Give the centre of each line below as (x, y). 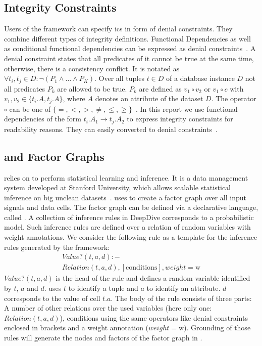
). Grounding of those (217, 328)
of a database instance (200, 78)
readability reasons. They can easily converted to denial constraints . (111, 129)
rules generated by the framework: (57, 247)
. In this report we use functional (187, 109)
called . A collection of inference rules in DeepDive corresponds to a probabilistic (129, 217)
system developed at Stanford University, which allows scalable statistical (117, 187)
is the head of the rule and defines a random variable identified (153, 278)
